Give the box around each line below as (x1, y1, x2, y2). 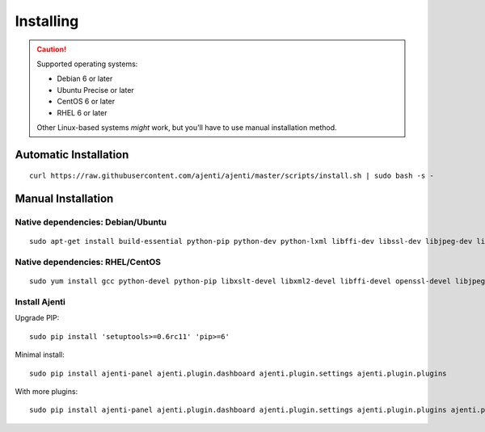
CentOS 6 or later (57, 97, 116, 107)
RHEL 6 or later (57, 107, 108, 117)
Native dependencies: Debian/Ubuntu (15, 216, 167, 228)
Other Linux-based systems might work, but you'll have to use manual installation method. (36, 122, 337, 132)
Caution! (36, 44, 67, 54)
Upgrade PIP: (15, 313, 60, 323)
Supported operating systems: (36, 59, 138, 69)
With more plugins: (15, 386, 78, 396)
